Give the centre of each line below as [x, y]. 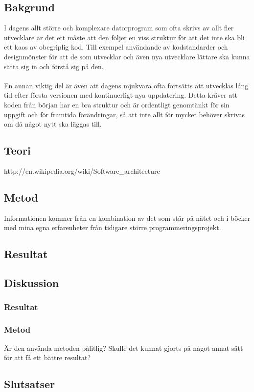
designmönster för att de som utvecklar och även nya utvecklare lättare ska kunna [127, 56]
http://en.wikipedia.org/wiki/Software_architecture [82, 170]
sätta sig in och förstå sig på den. [54, 66]
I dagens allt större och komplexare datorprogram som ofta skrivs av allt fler [119, 28]
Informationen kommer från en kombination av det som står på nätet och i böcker [127, 218]
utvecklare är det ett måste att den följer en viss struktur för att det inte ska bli [124, 37]
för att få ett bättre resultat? [47, 357]
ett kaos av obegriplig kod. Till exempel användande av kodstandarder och [116, 47]
